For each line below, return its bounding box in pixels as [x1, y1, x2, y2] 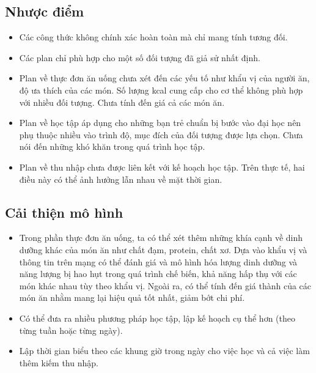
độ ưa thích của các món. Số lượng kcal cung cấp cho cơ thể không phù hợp [19, 83, 303, 96]
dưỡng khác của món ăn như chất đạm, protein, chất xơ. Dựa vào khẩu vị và [19, 243, 307, 256]
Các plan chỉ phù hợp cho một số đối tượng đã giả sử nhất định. [19, 51, 260, 64]
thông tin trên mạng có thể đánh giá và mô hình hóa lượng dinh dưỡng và [19, 255, 298, 268]
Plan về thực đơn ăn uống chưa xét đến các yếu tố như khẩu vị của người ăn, [19, 72, 310, 84]
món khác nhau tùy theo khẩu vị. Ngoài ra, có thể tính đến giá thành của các [19, 279, 312, 292]
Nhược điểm [5, 2, 84, 21]
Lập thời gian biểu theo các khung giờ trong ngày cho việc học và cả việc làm [19, 344, 310, 357]
